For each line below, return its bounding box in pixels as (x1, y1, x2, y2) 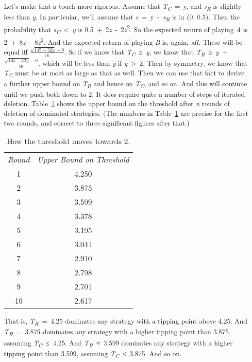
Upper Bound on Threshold (37, 154, 129, 165)
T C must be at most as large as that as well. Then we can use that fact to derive (4, 67, 245, 79)
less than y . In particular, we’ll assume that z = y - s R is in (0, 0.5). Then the (4, 12, 240, 23)
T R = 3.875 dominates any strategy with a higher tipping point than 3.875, (4, 326, 231, 338)
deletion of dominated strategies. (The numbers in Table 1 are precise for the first (4, 108, 249, 118)
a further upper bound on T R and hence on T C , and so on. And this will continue (4, 78, 247, 90)
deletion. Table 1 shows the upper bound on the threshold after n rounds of (4, 98, 230, 109)
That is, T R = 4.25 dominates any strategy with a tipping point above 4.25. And (4, 316, 248, 327)
